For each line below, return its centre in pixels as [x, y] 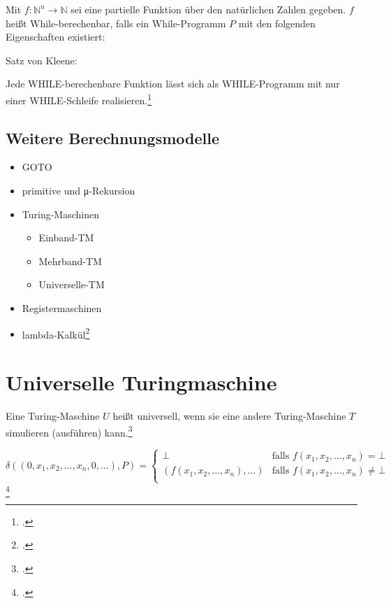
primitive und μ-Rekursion [79, 191]
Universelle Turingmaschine [141, 382]
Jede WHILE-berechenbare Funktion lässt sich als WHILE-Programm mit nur [173, 84]
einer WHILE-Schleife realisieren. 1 [79, 99]
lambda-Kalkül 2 [56, 333]
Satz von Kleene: [42, 60]
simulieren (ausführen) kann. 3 [69, 431]
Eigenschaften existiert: [56, 37]
